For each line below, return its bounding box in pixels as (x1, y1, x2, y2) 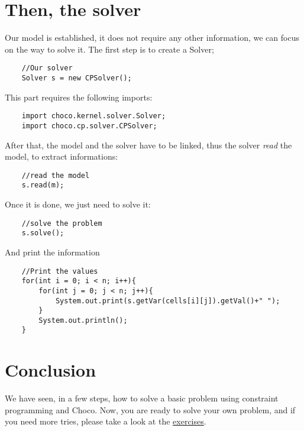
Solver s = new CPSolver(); (21, 73, 132, 82)
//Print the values (21, 267, 98, 276)
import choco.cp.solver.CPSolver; (21, 121, 157, 130)
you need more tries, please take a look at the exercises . (5, 415, 206, 427)
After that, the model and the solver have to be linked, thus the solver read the (5, 138, 292, 151)
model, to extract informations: (5, 150, 118, 163)
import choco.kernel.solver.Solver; (21, 112, 166, 121)
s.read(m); (21, 181, 64, 190)
